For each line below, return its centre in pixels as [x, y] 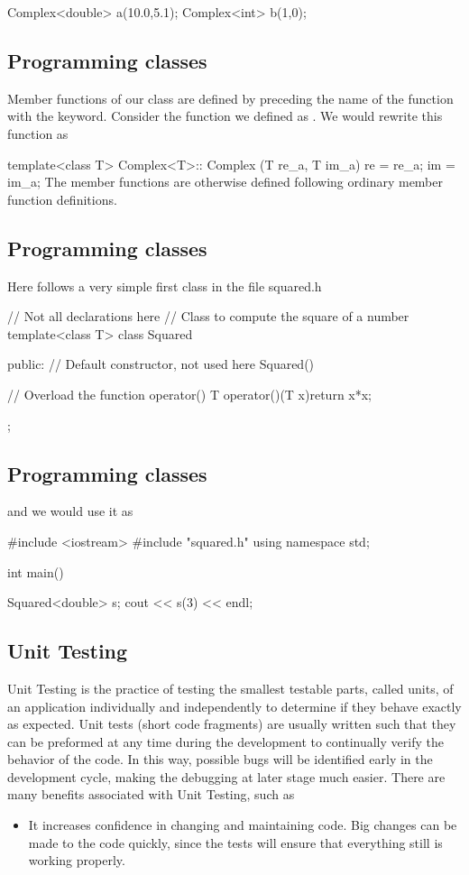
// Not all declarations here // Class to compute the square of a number [208, 316]
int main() [36, 571]
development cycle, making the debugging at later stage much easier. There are [226, 776]
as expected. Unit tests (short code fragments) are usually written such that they [232, 724]
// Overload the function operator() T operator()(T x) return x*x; [189, 394]
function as [38, 133]
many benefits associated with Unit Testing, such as [151, 794]
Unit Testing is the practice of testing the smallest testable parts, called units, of [230, 688]
